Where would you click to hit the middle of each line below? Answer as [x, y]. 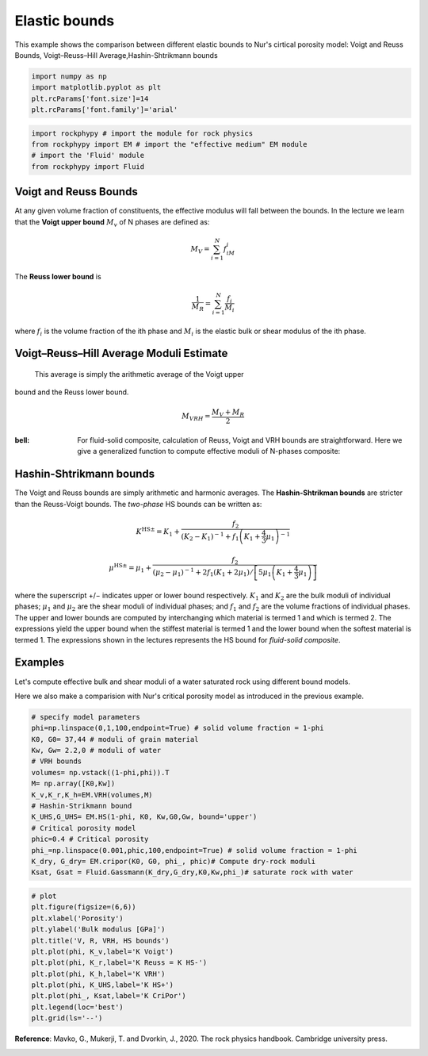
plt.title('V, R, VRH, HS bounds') [100, 941]
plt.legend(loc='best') [78, 1007]
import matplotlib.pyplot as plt [96, 88]
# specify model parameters [86, 717]
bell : [22, 440]
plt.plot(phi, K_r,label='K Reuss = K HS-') [119, 963]
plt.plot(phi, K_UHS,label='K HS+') [103, 985]
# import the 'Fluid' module [88, 156]
